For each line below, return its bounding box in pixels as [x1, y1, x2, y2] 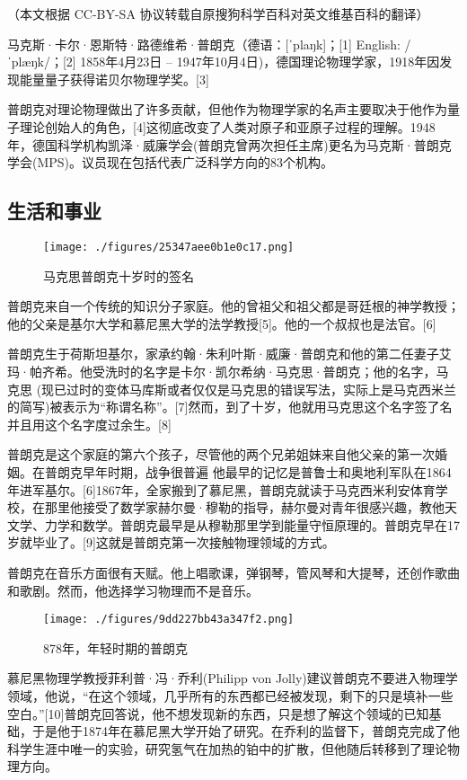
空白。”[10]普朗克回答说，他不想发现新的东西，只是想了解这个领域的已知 [7, 704, 429, 722]
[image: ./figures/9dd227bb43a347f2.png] [43, 613, 295, 626]
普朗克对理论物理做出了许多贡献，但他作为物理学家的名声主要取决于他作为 [7, 100, 447, 119]
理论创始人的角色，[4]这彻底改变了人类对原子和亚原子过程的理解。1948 [19, 117, 436, 136]
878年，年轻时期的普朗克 [43, 638, 188, 657]
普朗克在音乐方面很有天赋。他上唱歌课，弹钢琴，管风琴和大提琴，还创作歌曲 [7, 563, 460, 581]
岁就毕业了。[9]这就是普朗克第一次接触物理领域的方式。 [7, 533, 335, 552]
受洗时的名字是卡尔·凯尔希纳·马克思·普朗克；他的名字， [92, 361, 436, 380]
